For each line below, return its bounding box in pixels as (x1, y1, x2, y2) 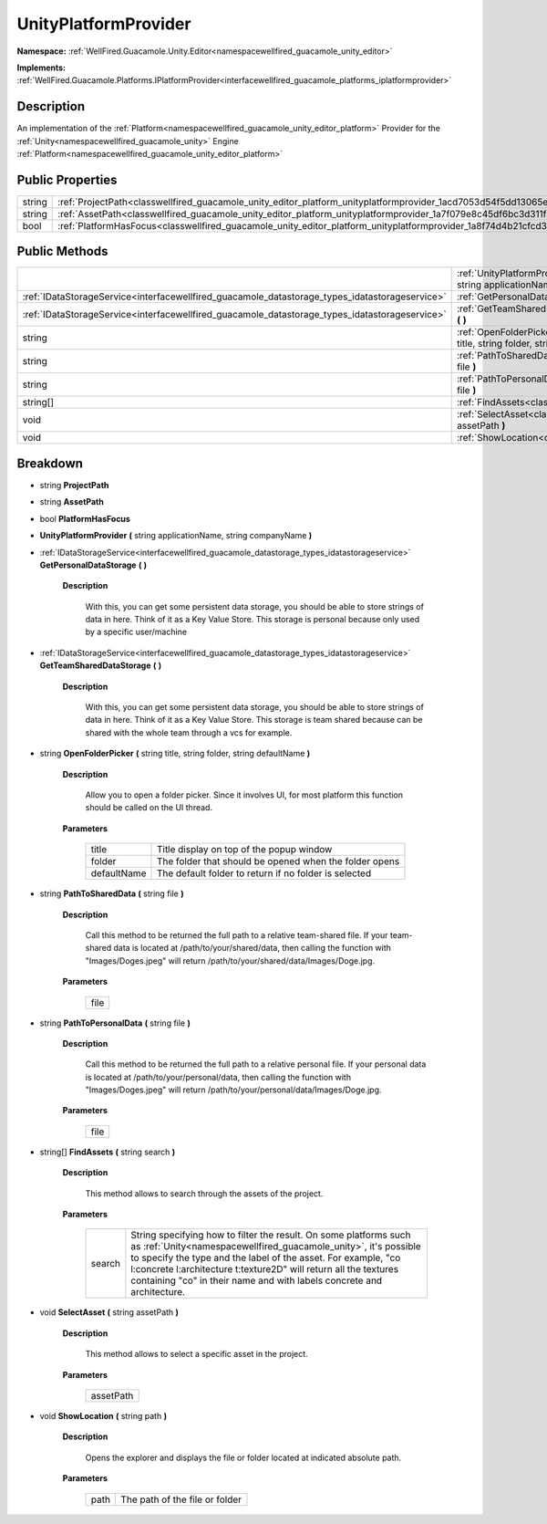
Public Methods (16, 244, 108, 259)
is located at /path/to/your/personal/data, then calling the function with (85, 1071, 351, 1082)
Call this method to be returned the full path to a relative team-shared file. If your (85, 929, 388, 940)
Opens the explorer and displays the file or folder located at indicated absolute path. (85, 1452, 402, 1463)
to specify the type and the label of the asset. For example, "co (130, 1251, 401, 1264)
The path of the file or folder (119, 1493, 242, 1506)
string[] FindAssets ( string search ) (39, 1146, 176, 1157)
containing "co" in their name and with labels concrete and (130, 1274, 383, 1287)
